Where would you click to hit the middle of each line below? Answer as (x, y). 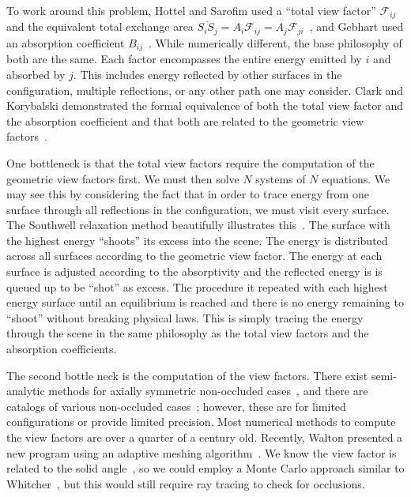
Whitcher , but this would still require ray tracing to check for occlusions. (186, 483)
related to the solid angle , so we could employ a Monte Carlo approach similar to (205, 468)
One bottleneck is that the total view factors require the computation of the (190, 162)
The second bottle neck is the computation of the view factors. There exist (187, 375)
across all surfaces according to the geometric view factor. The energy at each (194, 256)
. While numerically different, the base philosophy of (275, 42)
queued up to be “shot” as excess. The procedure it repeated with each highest (197, 286)
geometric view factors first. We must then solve (123, 178)
